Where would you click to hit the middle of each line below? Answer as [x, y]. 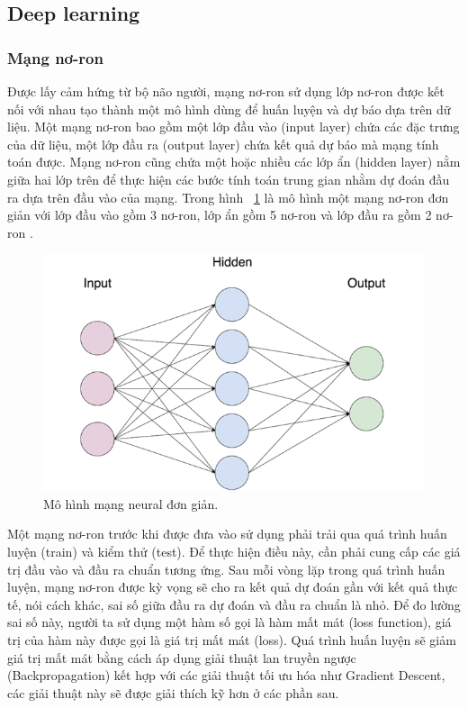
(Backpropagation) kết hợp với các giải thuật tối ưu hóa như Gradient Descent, [226, 675]
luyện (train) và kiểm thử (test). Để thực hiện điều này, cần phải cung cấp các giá [234, 552]
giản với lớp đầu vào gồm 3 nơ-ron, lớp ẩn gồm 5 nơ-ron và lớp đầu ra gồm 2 [220, 215]
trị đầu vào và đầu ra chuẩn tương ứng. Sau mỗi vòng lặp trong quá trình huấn [226, 569]
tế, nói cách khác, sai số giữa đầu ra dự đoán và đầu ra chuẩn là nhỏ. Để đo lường [234, 604]
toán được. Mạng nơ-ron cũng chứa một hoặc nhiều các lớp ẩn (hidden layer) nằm [234, 162]
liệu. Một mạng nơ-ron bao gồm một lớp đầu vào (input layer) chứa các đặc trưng [234, 127]
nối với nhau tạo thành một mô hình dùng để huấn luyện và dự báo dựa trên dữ [229, 109]
